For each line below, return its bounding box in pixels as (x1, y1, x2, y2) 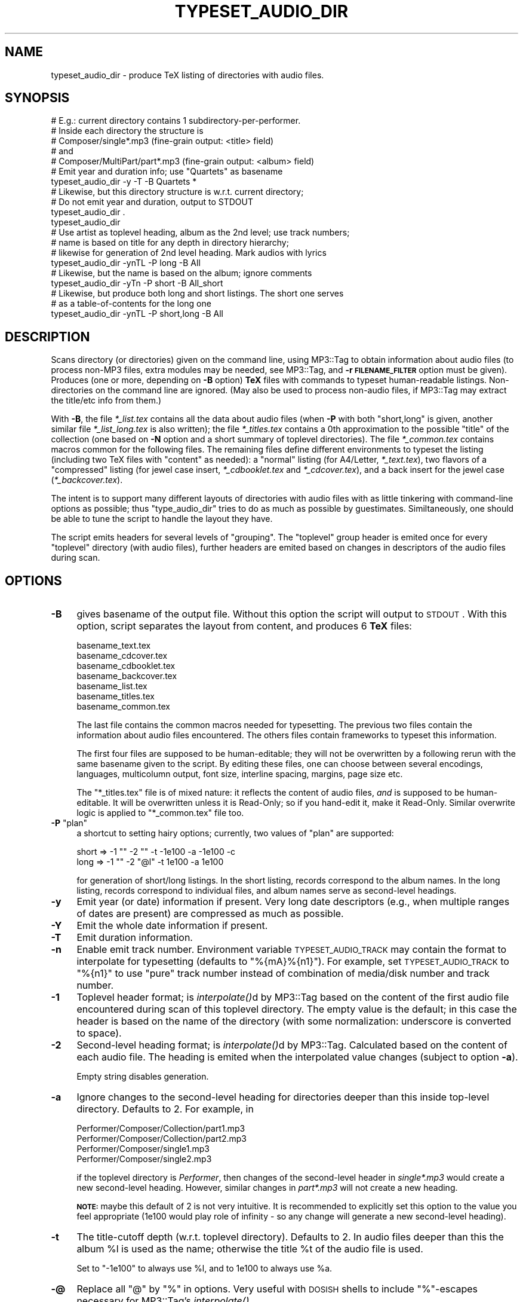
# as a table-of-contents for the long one (51, 298, 211, 309)
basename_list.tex (76, 681, 147, 692)
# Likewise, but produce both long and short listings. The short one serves (51, 288, 344, 299)
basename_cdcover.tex (76, 650, 168, 661)
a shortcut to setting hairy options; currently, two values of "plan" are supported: (76, 828, 394, 839)
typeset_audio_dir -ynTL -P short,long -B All (51, 308, 223, 319)
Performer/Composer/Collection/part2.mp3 (76, 1133, 247, 1144)
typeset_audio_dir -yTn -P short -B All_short (51, 278, 223, 289)
